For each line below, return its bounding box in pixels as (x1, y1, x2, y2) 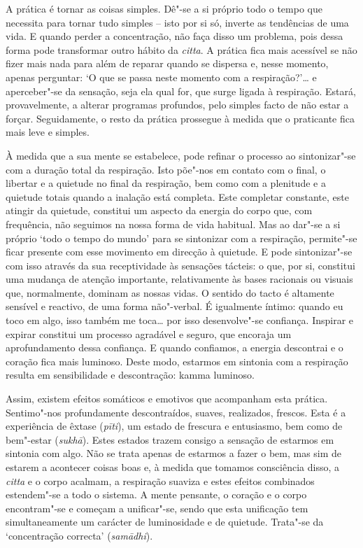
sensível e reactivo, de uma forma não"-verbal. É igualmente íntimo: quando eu (6, 299, 343, 314)
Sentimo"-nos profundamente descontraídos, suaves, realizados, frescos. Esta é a (6, 405, 346, 419)
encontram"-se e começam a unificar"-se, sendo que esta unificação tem (6, 500, 308, 515)
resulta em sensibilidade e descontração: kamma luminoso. (6, 367, 255, 382)
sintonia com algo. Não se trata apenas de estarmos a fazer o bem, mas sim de (6, 446, 342, 461)
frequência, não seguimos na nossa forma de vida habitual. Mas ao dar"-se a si (6, 216, 341, 231)
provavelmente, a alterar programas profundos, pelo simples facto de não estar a (6, 97, 349, 112)
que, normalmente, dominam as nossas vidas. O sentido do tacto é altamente (6, 285, 334, 300)
